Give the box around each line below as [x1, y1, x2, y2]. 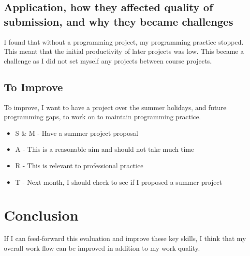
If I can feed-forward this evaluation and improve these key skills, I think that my [4, 233, 246, 243]
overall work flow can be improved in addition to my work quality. [4, 242, 200, 253]
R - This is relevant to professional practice [15, 160, 144, 170]
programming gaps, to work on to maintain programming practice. [4, 112, 201, 122]
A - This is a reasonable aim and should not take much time [15, 144, 194, 154]
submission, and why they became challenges [4, 14, 234, 29]
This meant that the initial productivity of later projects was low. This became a [4, 46, 244, 56]
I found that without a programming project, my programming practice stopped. [4, 36, 244, 47]
